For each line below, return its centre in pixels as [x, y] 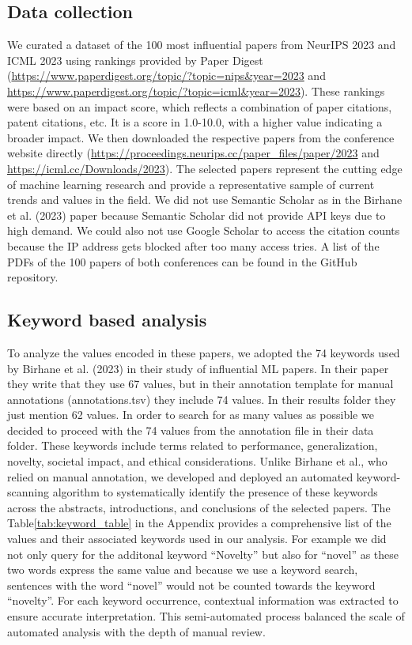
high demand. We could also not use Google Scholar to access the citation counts [204, 230]
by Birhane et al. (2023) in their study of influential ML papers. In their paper [198, 368]
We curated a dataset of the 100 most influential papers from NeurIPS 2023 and [202, 45]
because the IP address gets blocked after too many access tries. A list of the [193, 245]
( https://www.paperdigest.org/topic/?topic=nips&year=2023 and [166, 75]
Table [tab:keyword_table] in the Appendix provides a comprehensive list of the [199, 523]
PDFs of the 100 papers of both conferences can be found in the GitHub [182, 261]
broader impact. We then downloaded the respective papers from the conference [201, 137]
